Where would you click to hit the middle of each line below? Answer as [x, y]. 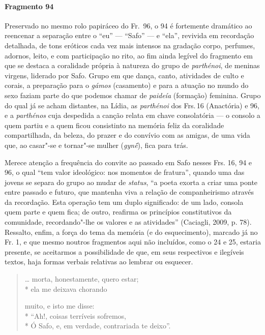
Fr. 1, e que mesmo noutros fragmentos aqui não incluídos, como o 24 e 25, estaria [133, 242]
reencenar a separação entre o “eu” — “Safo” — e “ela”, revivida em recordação [129, 35]
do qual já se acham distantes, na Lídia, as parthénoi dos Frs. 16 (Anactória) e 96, [132, 105]
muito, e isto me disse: [60, 306]
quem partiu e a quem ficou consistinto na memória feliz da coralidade [114, 125]
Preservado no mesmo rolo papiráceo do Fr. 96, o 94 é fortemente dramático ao [128, 25]
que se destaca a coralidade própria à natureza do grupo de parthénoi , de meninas [132, 65]
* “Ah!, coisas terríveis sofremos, [75, 315]
